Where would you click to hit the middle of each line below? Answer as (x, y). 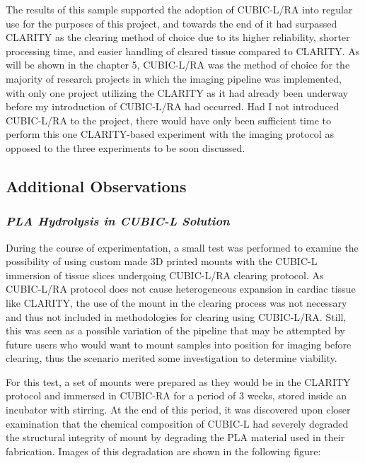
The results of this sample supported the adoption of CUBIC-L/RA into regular (179, 9)
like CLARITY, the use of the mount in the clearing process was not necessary (176, 302)
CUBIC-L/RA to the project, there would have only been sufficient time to (168, 120)
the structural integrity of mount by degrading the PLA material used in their (175, 437)
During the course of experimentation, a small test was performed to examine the (182, 247)
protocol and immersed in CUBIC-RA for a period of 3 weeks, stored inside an (176, 395)
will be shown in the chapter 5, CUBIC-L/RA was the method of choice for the (178, 65)
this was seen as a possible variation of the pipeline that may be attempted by (175, 330)
